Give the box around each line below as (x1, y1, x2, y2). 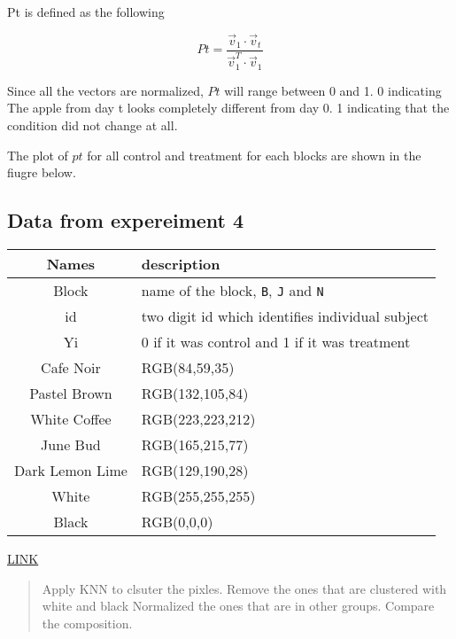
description (141, 253, 220, 275)
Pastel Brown (29, 383, 112, 404)
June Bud (41, 434, 101, 456)
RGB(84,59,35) (141, 357, 235, 378)
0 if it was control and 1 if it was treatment (141, 331, 411, 353)
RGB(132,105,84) (141, 383, 249, 404)
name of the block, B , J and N (141, 280, 324, 301)
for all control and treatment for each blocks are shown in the (87, 145, 421, 164)
